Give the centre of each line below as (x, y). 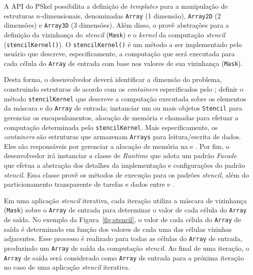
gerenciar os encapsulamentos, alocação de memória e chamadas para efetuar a (121, 117)
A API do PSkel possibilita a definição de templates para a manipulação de (116, 6)
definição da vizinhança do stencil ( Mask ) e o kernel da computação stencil (115, 34)
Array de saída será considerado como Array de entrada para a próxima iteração (124, 257)
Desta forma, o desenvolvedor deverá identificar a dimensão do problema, (113, 79)
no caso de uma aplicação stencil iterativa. (67, 267)
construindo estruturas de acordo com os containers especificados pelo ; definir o (124, 89)
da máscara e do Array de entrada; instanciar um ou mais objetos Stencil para (123, 108)
